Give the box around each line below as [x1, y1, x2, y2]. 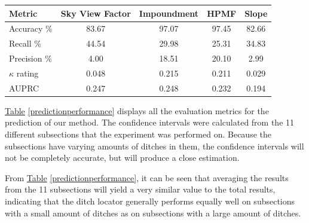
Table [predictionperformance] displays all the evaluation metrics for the [5, 104, 269, 117]
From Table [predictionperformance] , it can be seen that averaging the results [5, 171, 289, 184]
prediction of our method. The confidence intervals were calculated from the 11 [5, 116, 295, 129]
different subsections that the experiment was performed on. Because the [5, 128, 271, 140]
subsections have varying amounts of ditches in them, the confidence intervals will [5, 139, 304, 152]
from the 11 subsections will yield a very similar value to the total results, [5, 183, 276, 195]
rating [16, 66, 39, 79]
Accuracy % [9, 22, 53, 35]
